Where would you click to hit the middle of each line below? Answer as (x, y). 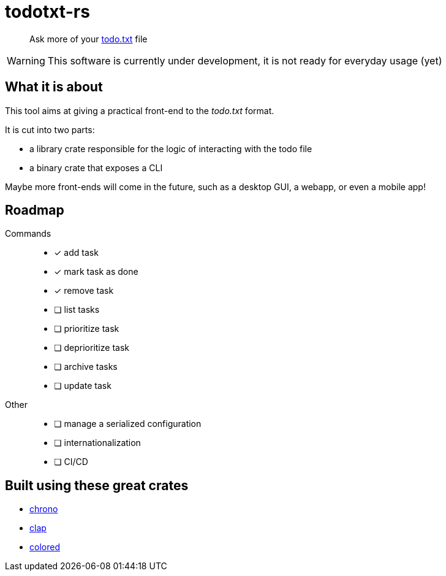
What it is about (54, 87)
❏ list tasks (77, 310)
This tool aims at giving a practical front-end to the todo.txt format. (140, 110)
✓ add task (76, 253)
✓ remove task (84, 291)
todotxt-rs (47, 12)
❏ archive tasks (86, 367)
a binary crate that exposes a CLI (96, 167)
